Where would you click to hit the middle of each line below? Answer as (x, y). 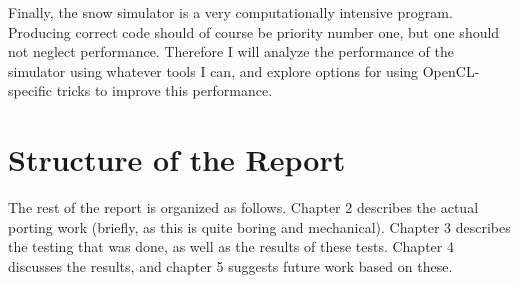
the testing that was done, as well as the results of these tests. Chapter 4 (231, 246)
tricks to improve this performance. (164, 90)
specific (30, 90)
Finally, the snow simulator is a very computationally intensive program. (230, 12)
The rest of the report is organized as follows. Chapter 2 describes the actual (243, 207)
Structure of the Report (177, 159)
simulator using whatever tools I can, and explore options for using (213, 70)
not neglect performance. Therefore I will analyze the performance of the (231, 51)
